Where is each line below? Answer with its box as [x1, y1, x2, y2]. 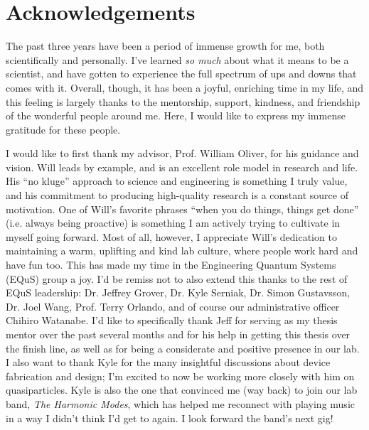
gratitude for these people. [6, 122, 121, 136]
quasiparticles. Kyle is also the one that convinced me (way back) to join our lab [6, 382, 358, 397]
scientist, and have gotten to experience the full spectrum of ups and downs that [6, 66, 357, 81]
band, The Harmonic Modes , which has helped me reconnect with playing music [6, 396, 355, 411]
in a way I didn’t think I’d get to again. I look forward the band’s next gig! [6, 410, 333, 425]
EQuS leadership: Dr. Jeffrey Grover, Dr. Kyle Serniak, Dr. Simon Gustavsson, [6, 285, 351, 300]
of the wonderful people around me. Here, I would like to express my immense [6, 108, 346, 123]
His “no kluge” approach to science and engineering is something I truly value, [6, 173, 348, 188]
